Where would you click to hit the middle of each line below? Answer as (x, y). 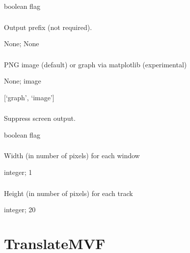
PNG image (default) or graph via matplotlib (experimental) (95, 64)
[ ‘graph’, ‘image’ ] (29, 97)
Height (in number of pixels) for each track (68, 193)
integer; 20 (20, 210)
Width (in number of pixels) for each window (72, 155)
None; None (22, 43)
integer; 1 (18, 172)
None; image (23, 81)
